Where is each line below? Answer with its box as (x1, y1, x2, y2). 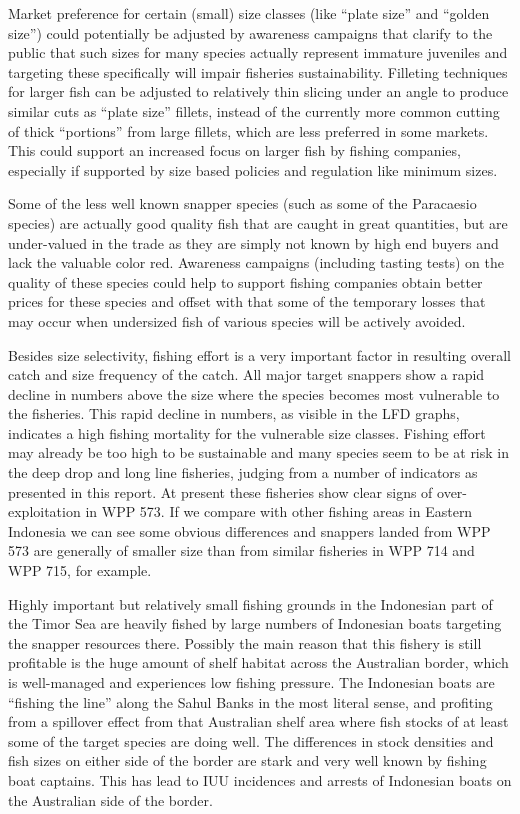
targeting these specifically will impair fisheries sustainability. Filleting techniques (8, 61, 508, 82)
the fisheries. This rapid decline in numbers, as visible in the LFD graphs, (8, 403, 460, 424)
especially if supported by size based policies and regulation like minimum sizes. (8, 159, 498, 180)
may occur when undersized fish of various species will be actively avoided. (8, 310, 466, 331)
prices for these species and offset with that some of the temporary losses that (8, 291, 486, 312)
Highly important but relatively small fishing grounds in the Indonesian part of (8, 593, 493, 614)
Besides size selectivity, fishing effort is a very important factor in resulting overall (8, 344, 511, 365)
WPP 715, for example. (8, 560, 152, 581)
